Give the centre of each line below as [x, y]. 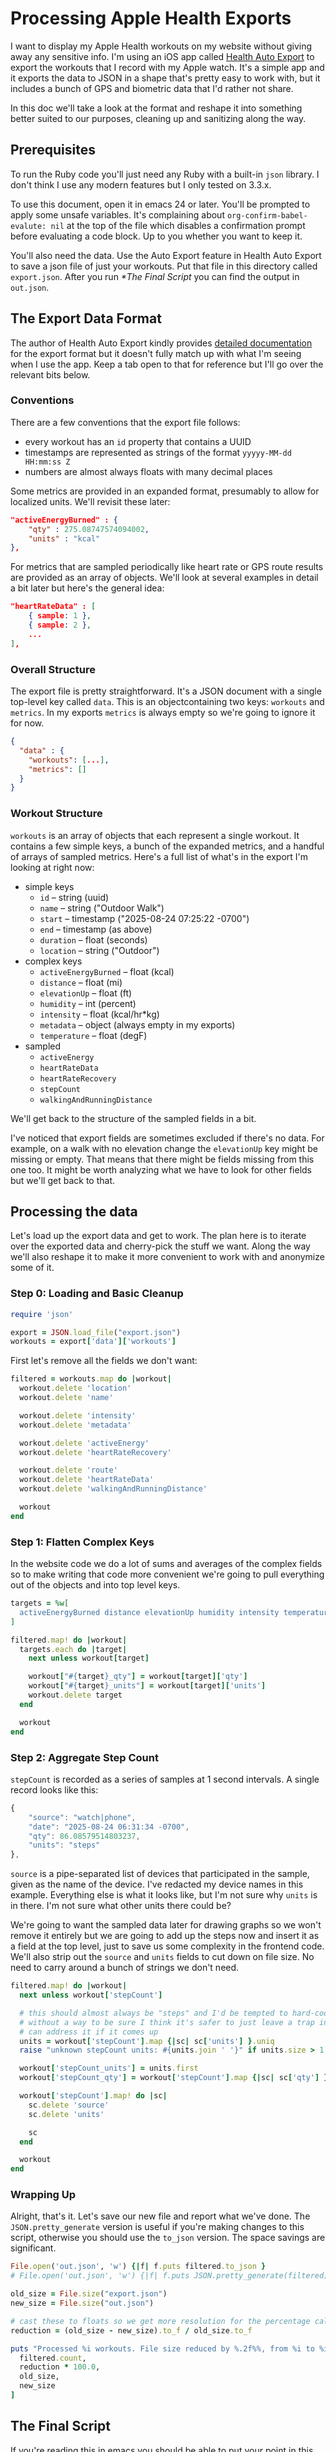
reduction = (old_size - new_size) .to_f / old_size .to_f [131, 2330]
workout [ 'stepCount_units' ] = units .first [109, 2068]
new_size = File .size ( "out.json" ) [82, 2303]
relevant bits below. [50, 374]
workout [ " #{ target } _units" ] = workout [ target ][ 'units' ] [147, 1686]
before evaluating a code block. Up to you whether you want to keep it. [156, 236]
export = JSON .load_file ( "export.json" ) [96, 1332]
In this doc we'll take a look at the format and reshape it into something [156, 108]
